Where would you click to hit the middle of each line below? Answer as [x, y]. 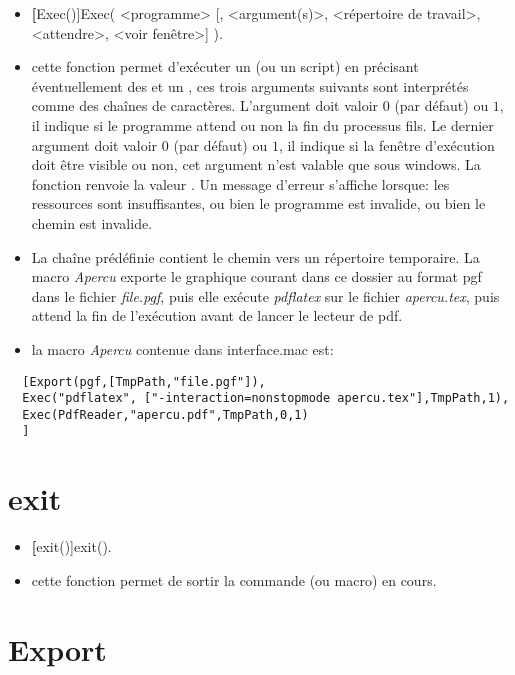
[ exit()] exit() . [71, 546]
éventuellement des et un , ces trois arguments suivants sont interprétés [250, 85]
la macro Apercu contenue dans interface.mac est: [182, 348]
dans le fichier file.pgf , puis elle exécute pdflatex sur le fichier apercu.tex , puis [265, 295]
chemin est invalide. [92, 222]
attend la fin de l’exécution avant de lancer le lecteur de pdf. [217, 315]
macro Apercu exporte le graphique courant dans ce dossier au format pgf [256, 276]
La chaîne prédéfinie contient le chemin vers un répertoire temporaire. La [255, 256]
